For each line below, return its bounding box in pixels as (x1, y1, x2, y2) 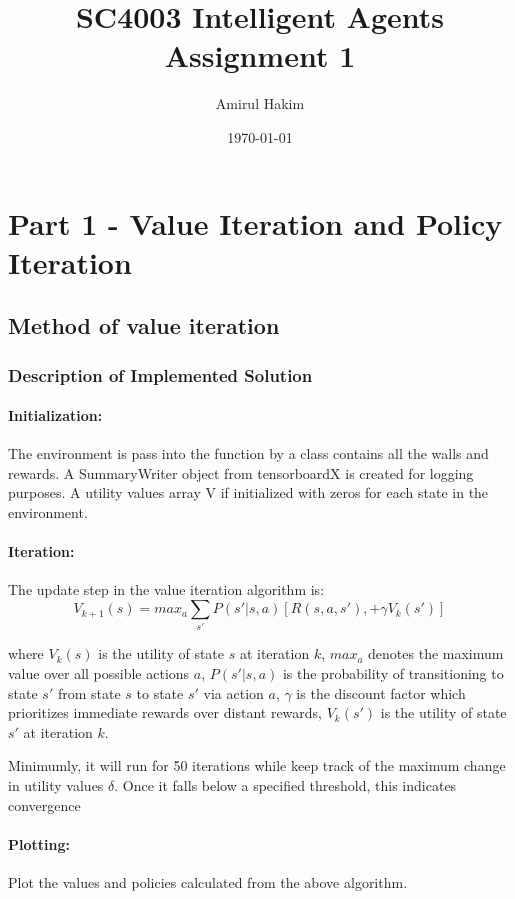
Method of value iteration (8, 310, 280, 341)
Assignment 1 (164, 35, 356, 76)
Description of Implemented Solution (8, 362, 313, 387)
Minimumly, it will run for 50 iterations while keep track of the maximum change (8, 755, 506, 776)
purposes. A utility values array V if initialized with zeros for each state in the (8, 482, 489, 503)
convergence (8, 794, 81, 815)
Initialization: (8, 405, 103, 426)
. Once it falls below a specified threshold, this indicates (114, 774, 457, 795)
